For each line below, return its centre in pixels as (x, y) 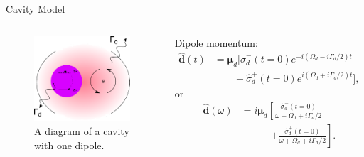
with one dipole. (69, 145)
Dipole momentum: (216, 42)
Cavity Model (36, 9)
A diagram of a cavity (82, 131)
